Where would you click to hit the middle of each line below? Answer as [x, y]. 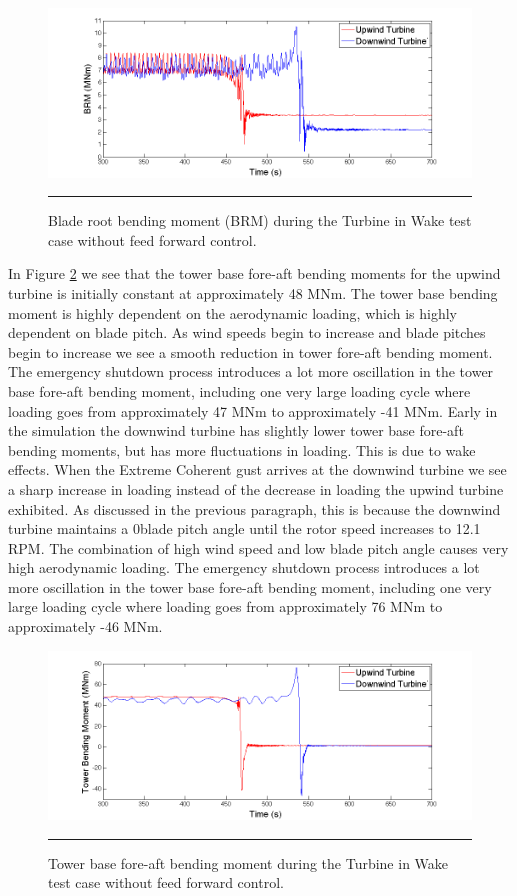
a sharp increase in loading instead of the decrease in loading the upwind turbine [256, 488]
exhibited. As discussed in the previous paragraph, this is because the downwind [254, 508]
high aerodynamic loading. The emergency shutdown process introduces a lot [244, 567]
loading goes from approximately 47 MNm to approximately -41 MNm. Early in [253, 410]
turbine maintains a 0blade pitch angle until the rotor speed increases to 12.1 [244, 528]
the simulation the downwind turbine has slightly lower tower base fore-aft [236, 430]
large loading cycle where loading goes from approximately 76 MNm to [225, 606]
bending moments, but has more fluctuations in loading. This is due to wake [242, 449]
